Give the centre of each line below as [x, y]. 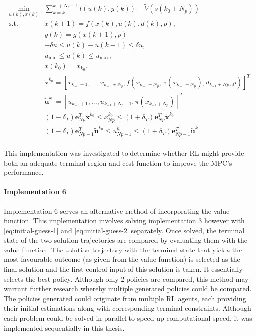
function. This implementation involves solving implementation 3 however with [124, 220]
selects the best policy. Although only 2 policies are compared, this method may [126, 279]
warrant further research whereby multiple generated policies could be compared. [128, 289]
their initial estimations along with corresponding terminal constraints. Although [128, 308]
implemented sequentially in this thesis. [64, 327]
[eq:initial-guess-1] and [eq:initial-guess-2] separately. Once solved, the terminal [124, 230]
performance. [24, 172]
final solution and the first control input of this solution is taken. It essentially [123, 269]
